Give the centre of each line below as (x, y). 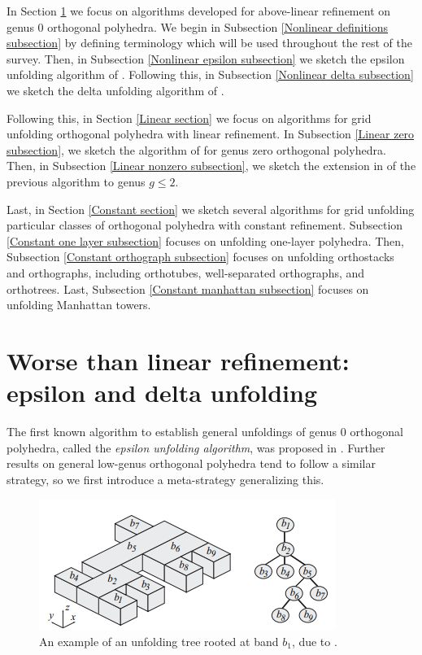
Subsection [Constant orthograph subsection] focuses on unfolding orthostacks (200, 257)
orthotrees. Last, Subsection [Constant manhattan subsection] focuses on (188, 288)
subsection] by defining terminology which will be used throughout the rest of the (210, 43)
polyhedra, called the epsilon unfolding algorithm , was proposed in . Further (196, 447)
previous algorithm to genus (76, 181)
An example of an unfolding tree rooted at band (159, 641)
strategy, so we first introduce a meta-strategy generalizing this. (165, 479)
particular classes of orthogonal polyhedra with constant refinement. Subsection (205, 225)
